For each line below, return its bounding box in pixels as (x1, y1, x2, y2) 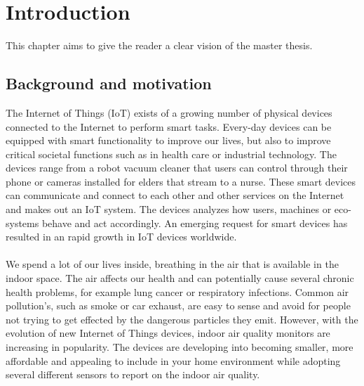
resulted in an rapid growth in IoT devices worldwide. (6, 229, 237, 244)
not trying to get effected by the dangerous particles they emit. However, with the (6, 311, 358, 326)
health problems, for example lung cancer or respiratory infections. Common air (6, 284, 349, 299)
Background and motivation (6, 72, 212, 94)
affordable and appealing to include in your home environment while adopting (6, 353, 341, 368)
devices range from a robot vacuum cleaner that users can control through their (6, 160, 348, 175)
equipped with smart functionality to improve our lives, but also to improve (6, 133, 331, 148)
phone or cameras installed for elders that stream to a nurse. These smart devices (6, 174, 356, 188)
